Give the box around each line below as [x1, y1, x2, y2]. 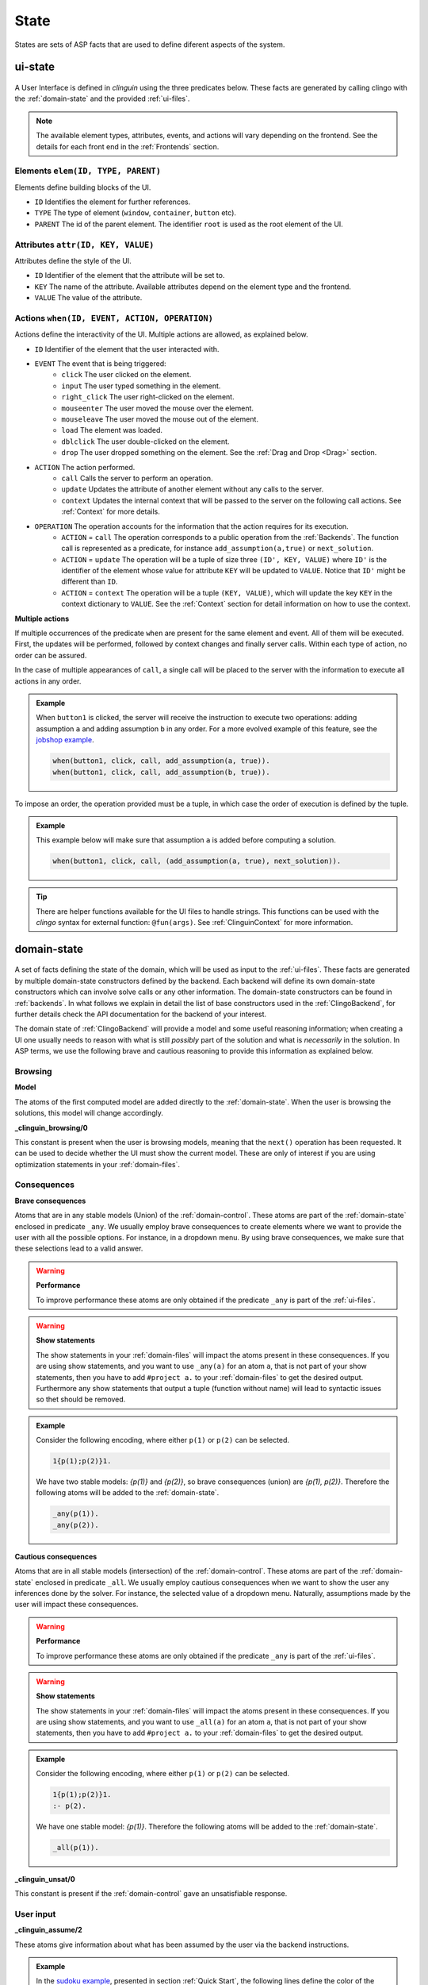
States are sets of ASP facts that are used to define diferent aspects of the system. [14, 40, 285, 49]
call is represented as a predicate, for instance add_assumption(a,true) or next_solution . [61, 544, 374, 553]
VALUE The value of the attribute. [34, 293, 143, 303]
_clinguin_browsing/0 [14, 1123, 88, 1132]
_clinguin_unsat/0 [14, 1874, 75, 1883]
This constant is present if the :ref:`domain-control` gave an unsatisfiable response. [14, 1888, 288, 1898]
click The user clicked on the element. [61, 370, 192, 380]
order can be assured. [14, 650, 87, 660]
